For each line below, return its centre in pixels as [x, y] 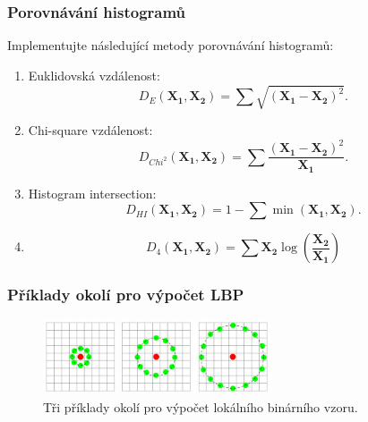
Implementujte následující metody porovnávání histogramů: [171, 45]
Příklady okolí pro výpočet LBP [126, 295]
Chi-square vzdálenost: [90, 129]
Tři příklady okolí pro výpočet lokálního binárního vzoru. [201, 406]
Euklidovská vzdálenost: [94, 75]
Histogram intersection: [92, 193]
